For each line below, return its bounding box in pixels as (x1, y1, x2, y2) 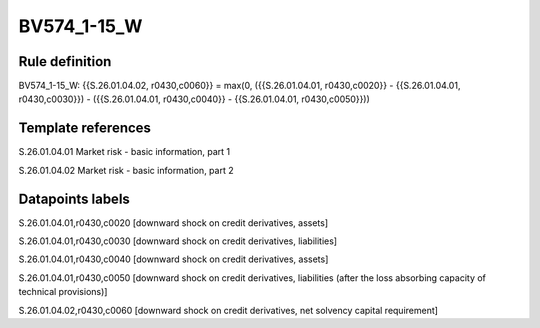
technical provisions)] (18, 286, 108, 298)
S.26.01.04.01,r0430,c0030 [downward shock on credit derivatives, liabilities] (18, 235, 338, 247)
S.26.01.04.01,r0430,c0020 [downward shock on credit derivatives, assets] (18, 216, 329, 229)
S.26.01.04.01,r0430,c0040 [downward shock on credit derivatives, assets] (18, 253, 329, 265)
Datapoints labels (18, 190, 130, 207)
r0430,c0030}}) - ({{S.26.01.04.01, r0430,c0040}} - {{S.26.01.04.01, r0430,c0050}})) (18, 93, 370, 105)
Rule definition (18, 53, 112, 70)
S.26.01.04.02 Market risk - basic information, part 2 (18, 164, 234, 176)
